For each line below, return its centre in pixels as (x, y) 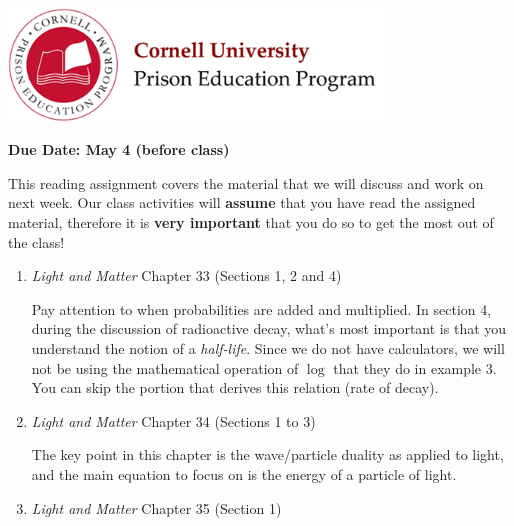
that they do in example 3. (415, 367)
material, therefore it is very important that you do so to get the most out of (251, 221)
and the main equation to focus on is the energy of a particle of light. (244, 473)
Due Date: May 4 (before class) (119, 149)
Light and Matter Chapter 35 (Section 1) (156, 507)
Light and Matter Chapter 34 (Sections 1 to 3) (173, 420)
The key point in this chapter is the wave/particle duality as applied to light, (267, 454)
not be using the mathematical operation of (165, 367)
